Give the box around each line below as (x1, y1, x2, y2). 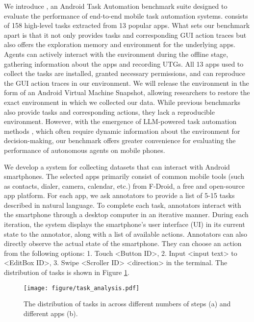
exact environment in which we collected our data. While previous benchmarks (4, 97, 241, 107)
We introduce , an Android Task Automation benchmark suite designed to (4, 1, 228, 11)
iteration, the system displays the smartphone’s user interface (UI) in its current (4, 219, 245, 229)
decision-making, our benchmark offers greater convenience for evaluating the (4, 135, 236, 146)
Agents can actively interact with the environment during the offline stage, (4, 49, 229, 59)
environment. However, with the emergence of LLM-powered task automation (4, 116, 237, 126)
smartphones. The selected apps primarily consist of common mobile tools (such (4, 171, 244, 181)
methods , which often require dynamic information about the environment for (4, 125, 240, 136)
